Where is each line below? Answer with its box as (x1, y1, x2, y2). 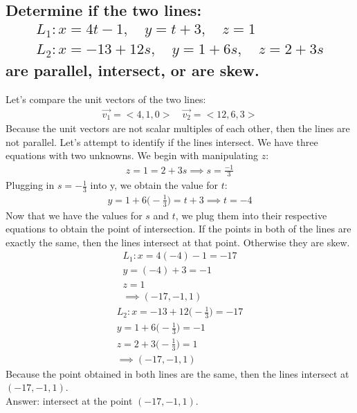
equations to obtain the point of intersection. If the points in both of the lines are (6, 221, 351, 236)
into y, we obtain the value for (90, 178, 218, 192)
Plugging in (6, 178, 55, 192)
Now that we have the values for (6, 208, 143, 222)
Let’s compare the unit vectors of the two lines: (6, 92, 206, 106)
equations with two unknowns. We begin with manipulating (6, 148, 258, 163)
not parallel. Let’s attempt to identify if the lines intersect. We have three (6, 134, 318, 149)
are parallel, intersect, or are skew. (6, 59, 259, 81)
